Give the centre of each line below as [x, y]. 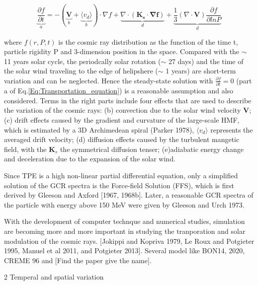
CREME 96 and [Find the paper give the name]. [78, 260]
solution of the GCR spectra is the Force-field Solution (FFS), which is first [119, 185]
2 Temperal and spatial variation [54, 277]
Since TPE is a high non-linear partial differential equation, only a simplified [121, 175]
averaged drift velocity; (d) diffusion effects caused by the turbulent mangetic [122, 139]
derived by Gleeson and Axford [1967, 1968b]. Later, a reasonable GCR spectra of [129, 195]
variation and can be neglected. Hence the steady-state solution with [109, 80]
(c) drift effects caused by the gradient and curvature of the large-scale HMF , [122, 119]
